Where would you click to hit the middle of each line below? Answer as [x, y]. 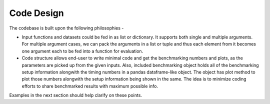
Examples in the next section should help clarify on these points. [76, 95]
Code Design [37, 13]
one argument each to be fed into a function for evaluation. [82, 51]
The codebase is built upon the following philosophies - [66, 28]
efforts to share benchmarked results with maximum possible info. [90, 86]
